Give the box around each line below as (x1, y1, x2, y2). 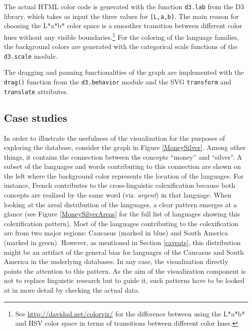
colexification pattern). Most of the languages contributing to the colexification (4, 218, 238, 228)
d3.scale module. (4, 50, 58, 61)
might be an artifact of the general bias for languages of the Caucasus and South (4, 247, 244, 257)
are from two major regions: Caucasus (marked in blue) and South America (4, 228, 228, 238)
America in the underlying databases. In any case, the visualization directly (4, 256, 228, 266)
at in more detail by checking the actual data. (4, 285, 140, 295)
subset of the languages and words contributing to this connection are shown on (4, 161, 241, 171)
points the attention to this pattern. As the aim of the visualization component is (4, 265, 246, 276)
